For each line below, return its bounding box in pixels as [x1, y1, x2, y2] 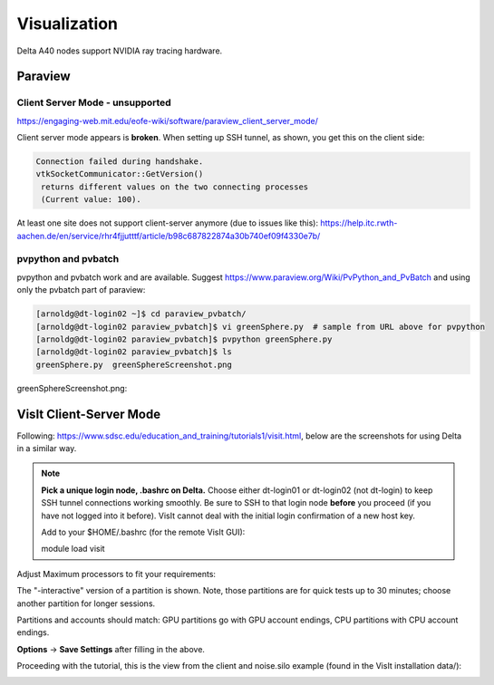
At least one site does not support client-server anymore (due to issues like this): [16, 217, 319, 228]
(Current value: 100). [41, 195, 142, 205]
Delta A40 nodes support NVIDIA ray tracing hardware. [16, 45, 223, 56]
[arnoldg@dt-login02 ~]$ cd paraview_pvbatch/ [35, 309, 247, 319]
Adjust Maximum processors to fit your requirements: [16, 568, 217, 579]
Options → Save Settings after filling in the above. [16, 643, 206, 654]
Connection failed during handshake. [35, 157, 204, 167]
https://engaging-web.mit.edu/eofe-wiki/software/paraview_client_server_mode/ [16, 115, 319, 126]
